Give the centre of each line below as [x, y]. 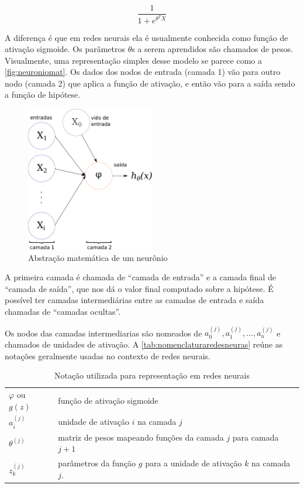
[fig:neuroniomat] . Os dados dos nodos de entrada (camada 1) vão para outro [143, 72]
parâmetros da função [97, 463]
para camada [255, 437]
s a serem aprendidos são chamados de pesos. [213, 49]
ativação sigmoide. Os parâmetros [65, 49]
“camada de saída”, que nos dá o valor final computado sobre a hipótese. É [139, 288]
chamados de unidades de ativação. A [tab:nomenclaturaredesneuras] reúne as [144, 344]
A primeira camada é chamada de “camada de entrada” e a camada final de [141, 277]
